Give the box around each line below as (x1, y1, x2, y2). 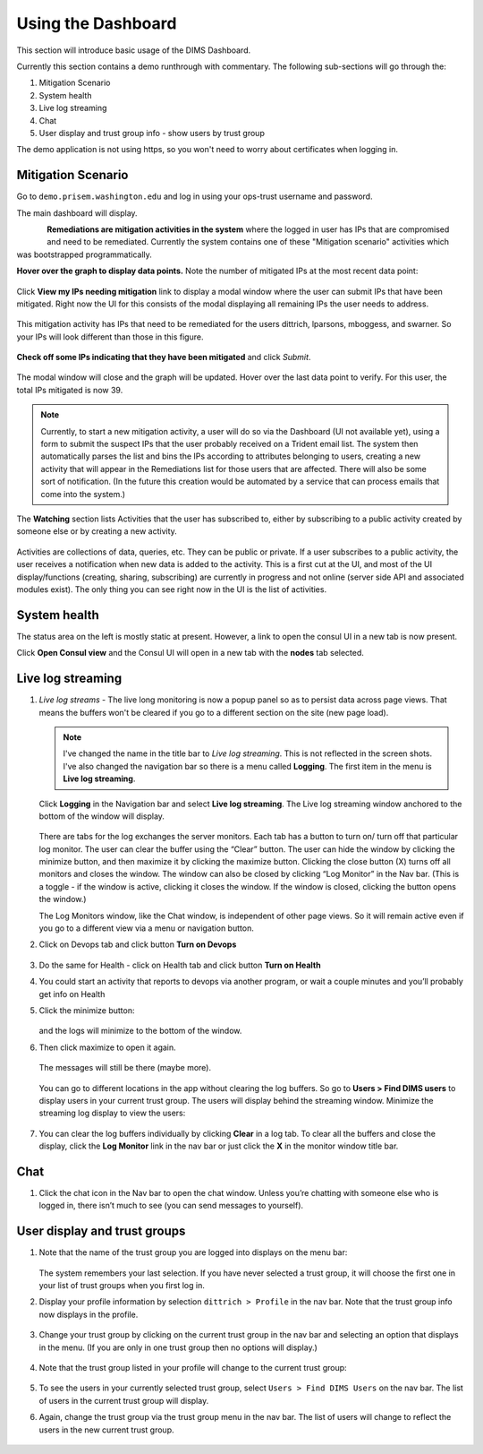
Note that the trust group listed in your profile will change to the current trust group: (38, 1363, 348, 1373)
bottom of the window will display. (38, 811, 165, 822)
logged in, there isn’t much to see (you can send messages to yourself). (38, 1200, 304, 1211)
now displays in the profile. (38, 1309, 139, 1320)
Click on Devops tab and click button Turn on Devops (38, 939, 237, 950)
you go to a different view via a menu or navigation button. (38, 923, 254, 933)
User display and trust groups (16, 1224, 186, 1239)
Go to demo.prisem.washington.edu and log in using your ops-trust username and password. (16, 191, 373, 202)
